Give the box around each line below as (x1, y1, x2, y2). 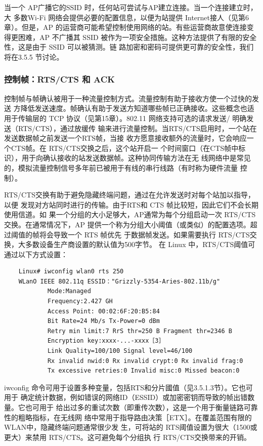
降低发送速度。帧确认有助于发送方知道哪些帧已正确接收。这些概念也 (20, 103, 247, 113)
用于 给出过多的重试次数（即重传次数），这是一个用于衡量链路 (39, 402, 244, 412)
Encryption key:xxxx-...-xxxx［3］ (47, 337, 165, 345)
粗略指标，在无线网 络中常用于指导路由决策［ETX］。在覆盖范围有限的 (18, 412, 252, 422)
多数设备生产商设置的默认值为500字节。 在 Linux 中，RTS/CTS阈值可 (25, 239, 255, 250)
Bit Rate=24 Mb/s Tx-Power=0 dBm (47, 317, 160, 325)
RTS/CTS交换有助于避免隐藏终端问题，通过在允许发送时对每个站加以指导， (4, 189, 255, 200)
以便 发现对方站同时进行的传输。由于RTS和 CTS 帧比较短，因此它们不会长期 (4, 199, 259, 210)
